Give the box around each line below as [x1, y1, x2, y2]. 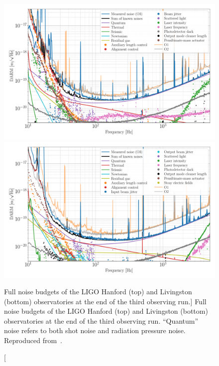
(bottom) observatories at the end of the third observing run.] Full [4, 296, 207, 306]
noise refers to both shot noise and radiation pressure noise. [4, 325, 186, 336]
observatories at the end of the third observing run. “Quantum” [4, 315, 199, 326]
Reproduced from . [4, 335, 62, 346]
